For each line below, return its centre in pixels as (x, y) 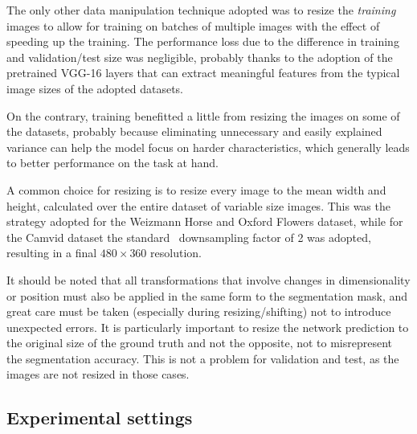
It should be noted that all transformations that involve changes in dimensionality (208, 279)
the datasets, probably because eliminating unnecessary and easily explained (194, 131)
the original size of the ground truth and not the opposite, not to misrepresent (200, 343)
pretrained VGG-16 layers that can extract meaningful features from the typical (203, 73)
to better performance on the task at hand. (112, 163)
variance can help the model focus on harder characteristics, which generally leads (208, 147)
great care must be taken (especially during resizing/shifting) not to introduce (199, 311)
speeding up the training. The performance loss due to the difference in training (203, 41)
